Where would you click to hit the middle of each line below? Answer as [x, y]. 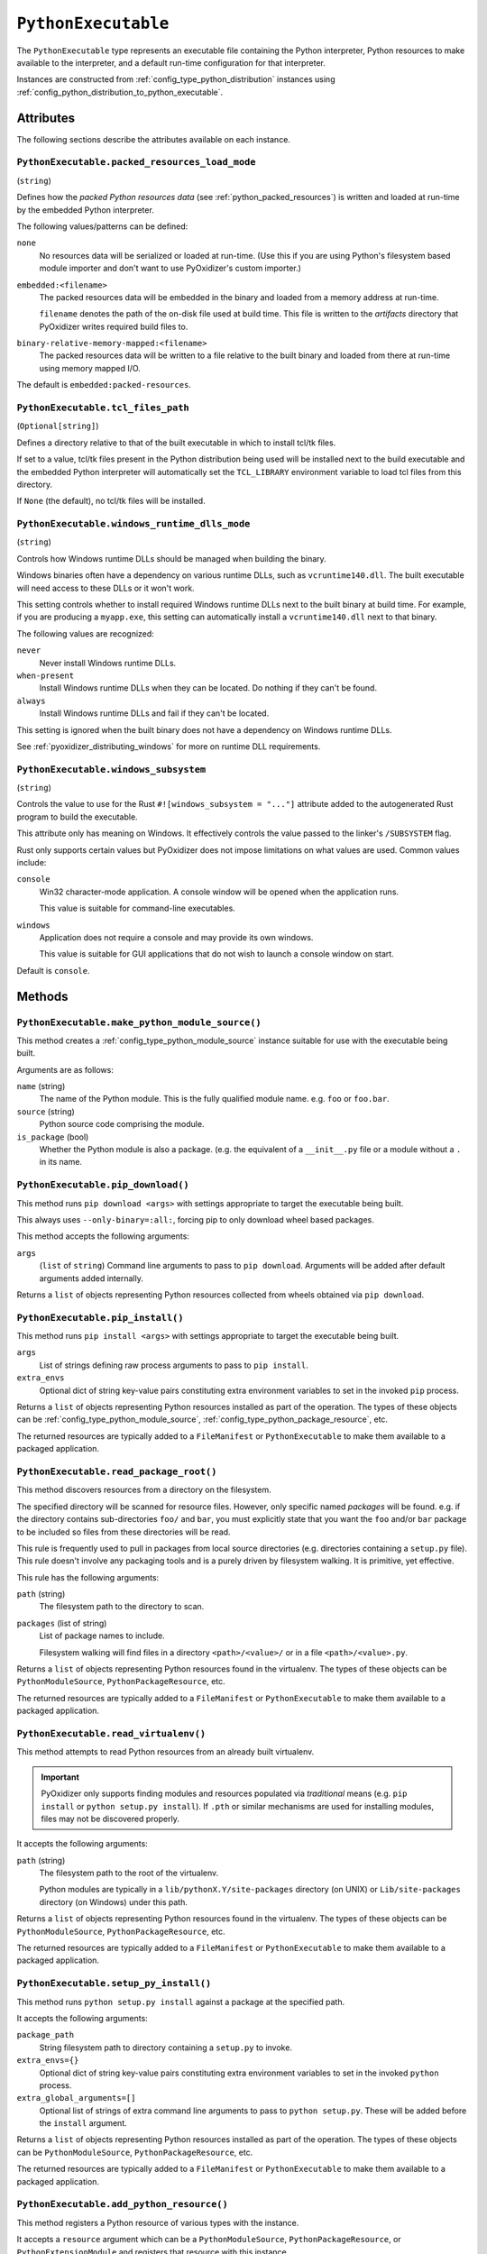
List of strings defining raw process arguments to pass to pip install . [174, 1365]
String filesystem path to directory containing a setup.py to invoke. [166, 2048]
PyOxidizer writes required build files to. [114, 326]
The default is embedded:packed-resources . [104, 385]
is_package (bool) [53, 1137]
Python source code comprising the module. [122, 1124]
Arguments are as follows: [65, 1069]
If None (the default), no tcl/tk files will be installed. [111, 501]
